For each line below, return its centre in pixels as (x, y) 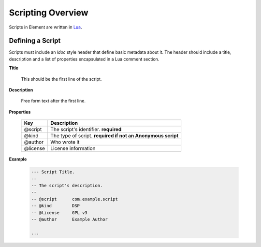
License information (73, 148)
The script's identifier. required (86, 130)
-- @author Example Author (70, 219)
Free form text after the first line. (53, 101)
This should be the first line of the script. (61, 79)
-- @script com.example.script (75, 199)
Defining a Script (35, 41)
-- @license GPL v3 (59, 212)
